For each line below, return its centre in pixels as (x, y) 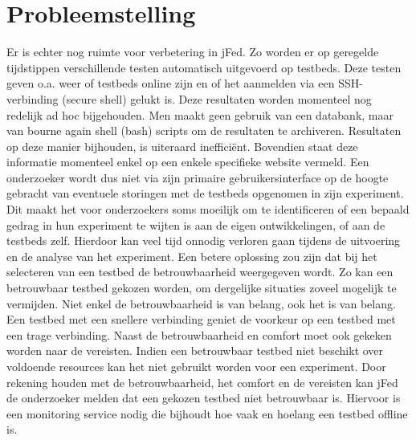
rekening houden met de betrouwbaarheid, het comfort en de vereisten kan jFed (202, 382)
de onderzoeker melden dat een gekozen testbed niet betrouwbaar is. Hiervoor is (204, 398)
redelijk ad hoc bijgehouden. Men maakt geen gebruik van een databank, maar (200, 114)
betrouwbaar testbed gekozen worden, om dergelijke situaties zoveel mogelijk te (202, 288)
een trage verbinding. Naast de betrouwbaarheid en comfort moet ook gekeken (199, 334)
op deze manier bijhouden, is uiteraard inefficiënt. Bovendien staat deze (182, 146)
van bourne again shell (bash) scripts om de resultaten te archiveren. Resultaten (204, 130)
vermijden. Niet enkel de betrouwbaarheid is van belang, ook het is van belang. (201, 303)
